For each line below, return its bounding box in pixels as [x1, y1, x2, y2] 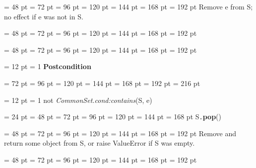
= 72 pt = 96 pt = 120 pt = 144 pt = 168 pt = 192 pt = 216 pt [4, 78, 200, 88]
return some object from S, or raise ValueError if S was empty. [4, 138, 195, 148]
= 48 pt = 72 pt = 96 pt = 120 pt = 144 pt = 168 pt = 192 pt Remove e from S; [4, 1, 253, 11]
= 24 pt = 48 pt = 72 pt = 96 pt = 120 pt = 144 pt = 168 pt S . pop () [4, 111, 222, 122]
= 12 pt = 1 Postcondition [4, 61, 91, 72]
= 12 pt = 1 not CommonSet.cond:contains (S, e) [4, 94, 152, 105]
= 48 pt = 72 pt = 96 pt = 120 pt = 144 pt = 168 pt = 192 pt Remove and [4, 128, 236, 138]
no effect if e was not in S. [4, 11, 83, 21]
